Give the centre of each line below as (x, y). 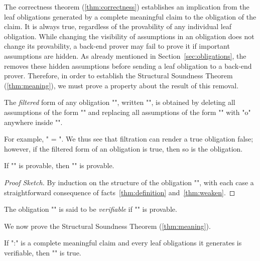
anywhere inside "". (33, 122)
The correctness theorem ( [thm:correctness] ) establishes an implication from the (127, 7)
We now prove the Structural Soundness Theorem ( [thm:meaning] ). (107, 226)
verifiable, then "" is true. (43, 252)
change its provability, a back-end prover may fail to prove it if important (117, 46)
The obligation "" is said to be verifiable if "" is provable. (91, 209)
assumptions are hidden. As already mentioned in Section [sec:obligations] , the (125, 55)
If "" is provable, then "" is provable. (59, 165)
